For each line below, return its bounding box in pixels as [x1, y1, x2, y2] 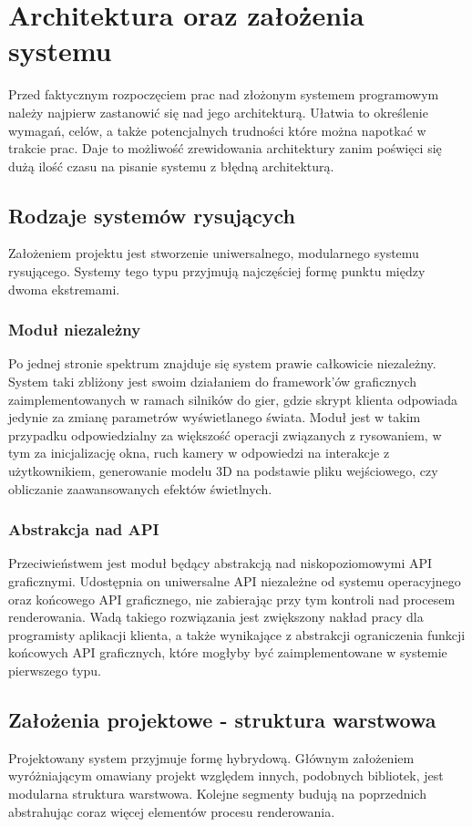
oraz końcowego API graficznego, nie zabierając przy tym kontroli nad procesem [8, 589, 456, 608]
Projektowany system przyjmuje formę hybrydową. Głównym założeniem [8, 748, 415, 767]
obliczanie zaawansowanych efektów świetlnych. [8, 479, 272, 498]
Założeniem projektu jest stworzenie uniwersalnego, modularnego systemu [8, 243, 419, 263]
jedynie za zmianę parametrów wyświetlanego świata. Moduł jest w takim [8, 408, 421, 427]
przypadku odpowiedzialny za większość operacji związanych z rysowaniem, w [8, 425, 442, 444]
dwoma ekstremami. [8, 279, 120, 298]
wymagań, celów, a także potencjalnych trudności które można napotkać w [8, 120, 426, 140]
